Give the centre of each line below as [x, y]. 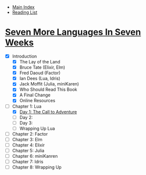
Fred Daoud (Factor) [40, 73]
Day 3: [26, 123]
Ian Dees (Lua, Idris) [40, 79]
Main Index [23, 7]
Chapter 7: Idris [28, 162]
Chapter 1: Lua [27, 106]
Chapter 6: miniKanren [35, 156]
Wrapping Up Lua [37, 128]
